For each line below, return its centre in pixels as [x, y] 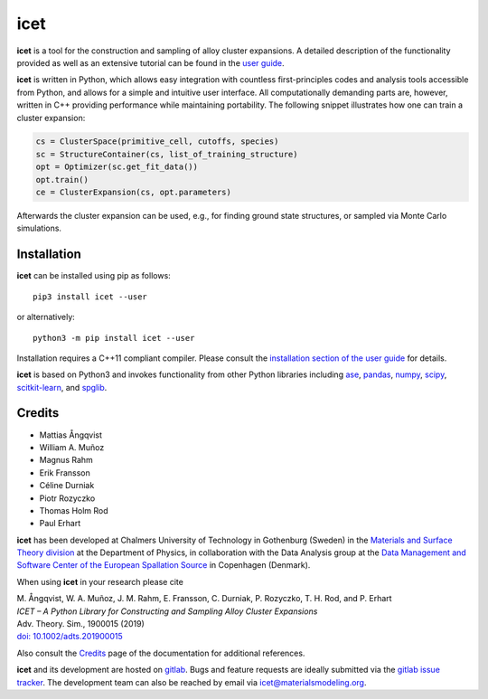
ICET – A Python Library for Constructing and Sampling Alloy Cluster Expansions [167, 611]
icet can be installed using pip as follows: [94, 276]
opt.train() [62, 179]
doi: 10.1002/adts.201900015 [70, 637]
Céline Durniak [67, 486]
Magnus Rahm [66, 460]
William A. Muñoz [72, 447]
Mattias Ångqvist [71, 435]
